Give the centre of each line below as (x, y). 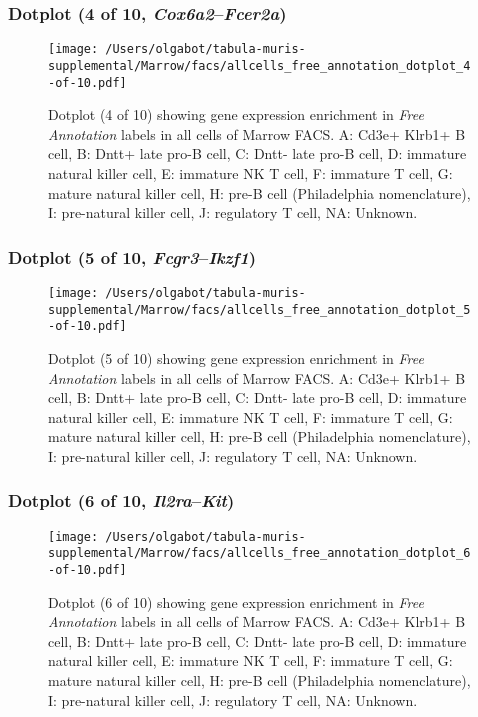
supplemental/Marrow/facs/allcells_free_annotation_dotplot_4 (259, 65)
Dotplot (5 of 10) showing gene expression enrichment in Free (236, 357)
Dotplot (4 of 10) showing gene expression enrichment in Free (236, 114)
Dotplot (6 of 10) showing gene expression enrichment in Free (236, 601)
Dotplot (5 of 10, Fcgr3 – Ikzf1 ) (132, 256)
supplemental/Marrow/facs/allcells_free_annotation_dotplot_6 (259, 553)
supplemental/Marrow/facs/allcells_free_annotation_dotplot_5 (259, 309)
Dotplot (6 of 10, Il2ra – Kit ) (121, 500)
